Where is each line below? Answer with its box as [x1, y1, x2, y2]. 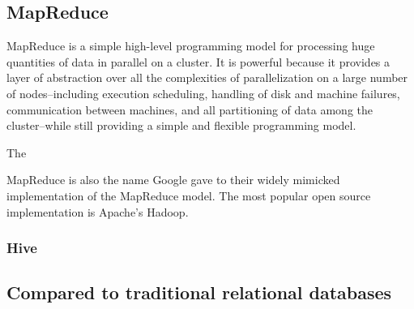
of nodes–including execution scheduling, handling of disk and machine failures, [6, 84, 400, 101]
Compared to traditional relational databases [6, 280, 392, 305]
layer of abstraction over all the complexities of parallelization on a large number [6, 69, 408, 86]
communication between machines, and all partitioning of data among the [6, 101, 373, 118]
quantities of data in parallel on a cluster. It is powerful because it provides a [6, 53, 391, 70]
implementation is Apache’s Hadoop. [6, 203, 189, 220]
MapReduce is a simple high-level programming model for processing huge [6, 37, 375, 54]
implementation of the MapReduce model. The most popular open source [6, 187, 371, 204]
